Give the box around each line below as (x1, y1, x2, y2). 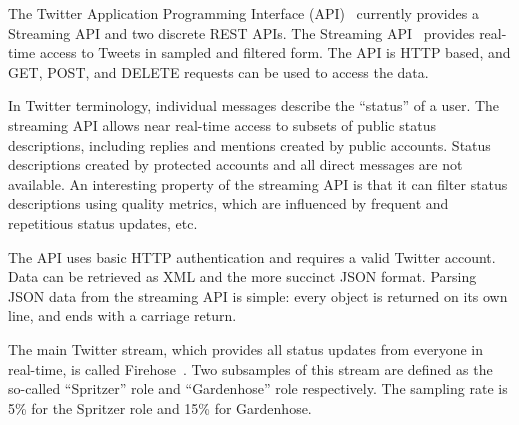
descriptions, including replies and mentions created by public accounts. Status (8, 134, 491, 155)
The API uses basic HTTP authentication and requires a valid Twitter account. (8, 246, 496, 267)
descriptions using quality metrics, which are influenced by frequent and (8, 193, 449, 214)
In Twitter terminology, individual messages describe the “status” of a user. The (8, 95, 500, 116)
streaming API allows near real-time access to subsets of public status (8, 114, 436, 135)
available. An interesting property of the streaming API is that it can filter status (8, 173, 508, 194)
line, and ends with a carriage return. (8, 305, 237, 326)
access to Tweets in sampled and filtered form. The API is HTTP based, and (39, 42, 511, 63)
